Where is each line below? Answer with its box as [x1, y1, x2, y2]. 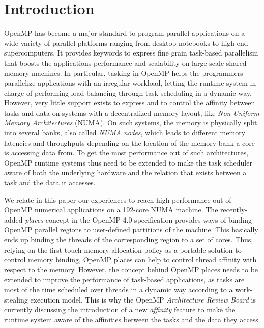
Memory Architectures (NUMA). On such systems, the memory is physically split [4, 117, 257, 128]
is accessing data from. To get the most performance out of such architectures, [4, 147, 249, 158]
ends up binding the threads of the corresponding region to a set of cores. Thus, [4, 234, 253, 244]
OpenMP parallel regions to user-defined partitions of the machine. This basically [4, 224, 258, 235]
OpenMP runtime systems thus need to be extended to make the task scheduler [4, 157, 252, 168]
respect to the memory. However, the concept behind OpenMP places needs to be [4, 264, 258, 275]
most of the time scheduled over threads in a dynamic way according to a [4, 284, 233, 294]
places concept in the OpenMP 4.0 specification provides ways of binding [25, 214, 252, 225]
